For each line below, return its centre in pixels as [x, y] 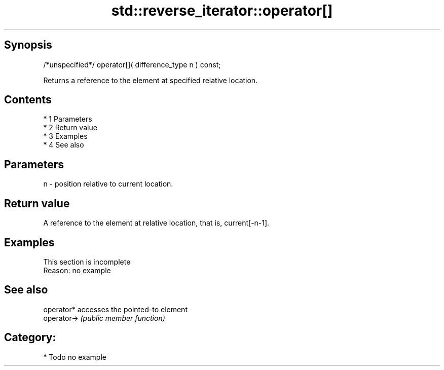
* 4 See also [64, 145]
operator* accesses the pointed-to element [115, 309]
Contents [28, 100]
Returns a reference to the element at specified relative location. [151, 80]
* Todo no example [75, 357]
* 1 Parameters [68, 119]
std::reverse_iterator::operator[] [222, 11]
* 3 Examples [65, 136]
